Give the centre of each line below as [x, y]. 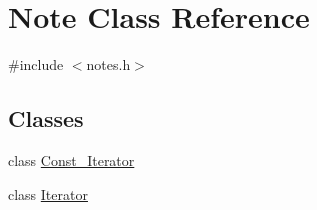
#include [36, 64]
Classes [46, 118]
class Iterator [48, 193]
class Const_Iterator [71, 159]
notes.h [108, 64]
